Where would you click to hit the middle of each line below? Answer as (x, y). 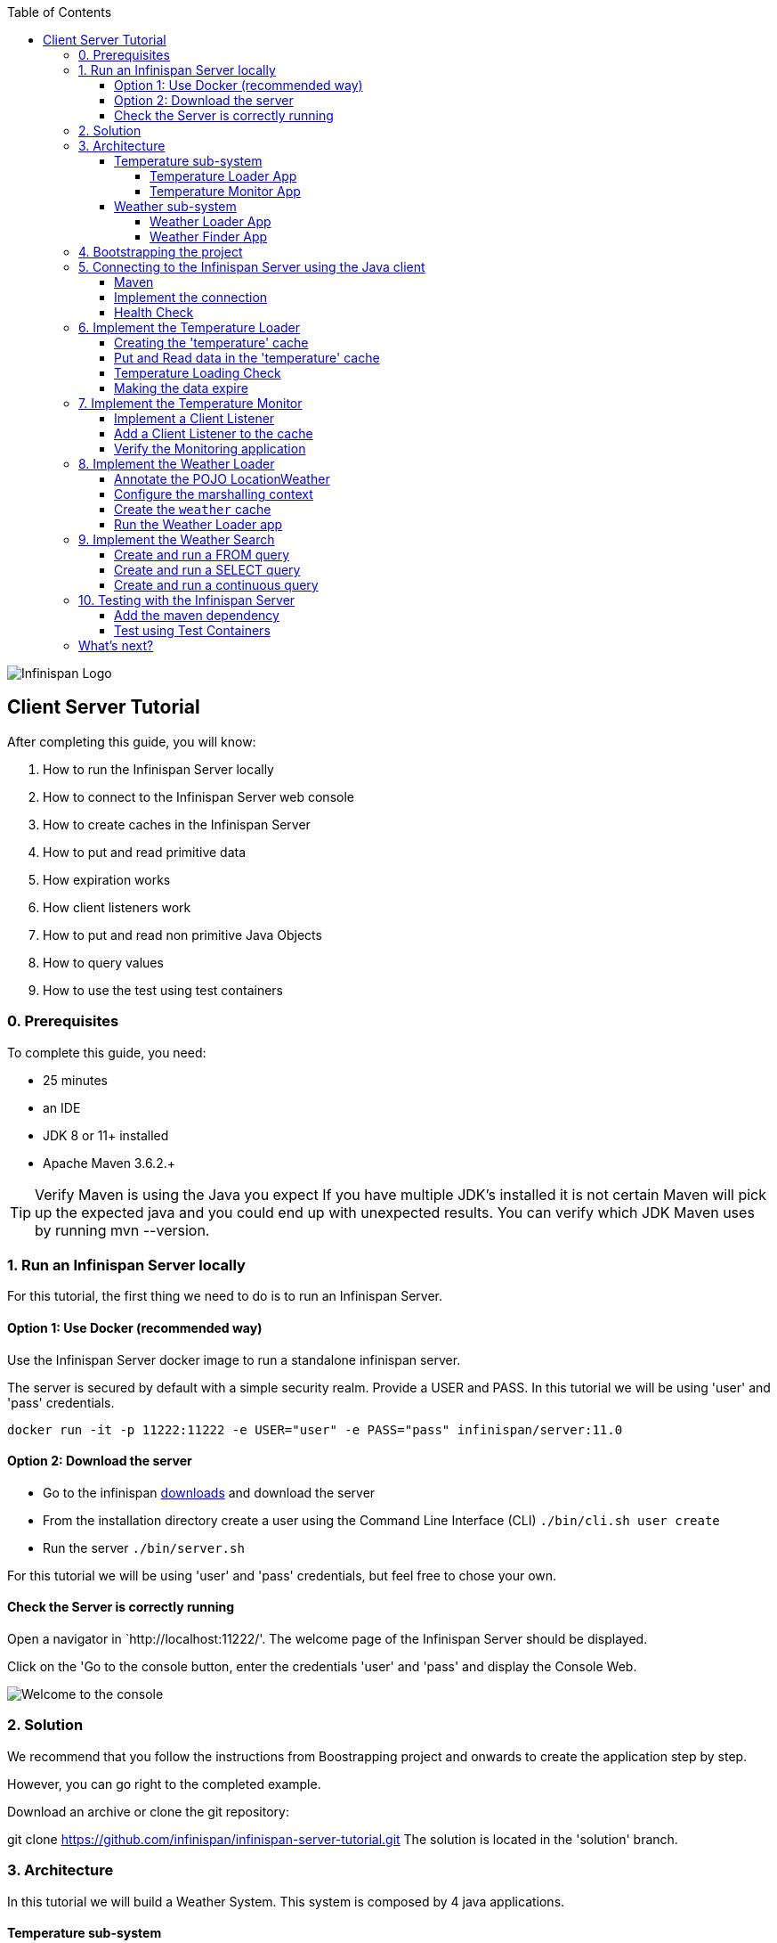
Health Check (154, 312)
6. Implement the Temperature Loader (190, 327)
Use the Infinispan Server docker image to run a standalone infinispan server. (234, 1359)
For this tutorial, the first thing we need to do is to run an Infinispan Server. (225, 1296)
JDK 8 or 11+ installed (106, 1135)
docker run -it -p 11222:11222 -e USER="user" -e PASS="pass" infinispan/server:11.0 (315, 1429)
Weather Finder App (209, 237)
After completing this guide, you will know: (132, 741)
